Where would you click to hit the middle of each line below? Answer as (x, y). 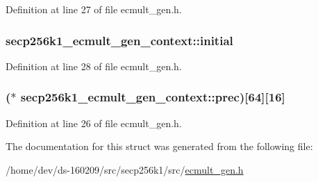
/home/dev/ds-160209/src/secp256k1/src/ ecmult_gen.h (125, 169)
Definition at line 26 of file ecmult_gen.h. (94, 123)
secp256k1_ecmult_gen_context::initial (119, 40)
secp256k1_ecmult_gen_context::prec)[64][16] (153, 97)
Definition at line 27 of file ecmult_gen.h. (94, 9)
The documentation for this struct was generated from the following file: (159, 146)
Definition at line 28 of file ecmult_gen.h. (94, 66)
